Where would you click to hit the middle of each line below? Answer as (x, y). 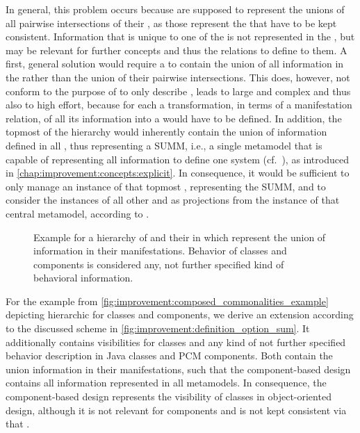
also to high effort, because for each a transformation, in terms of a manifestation (179, 105)
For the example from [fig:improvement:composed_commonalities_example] (167, 301)
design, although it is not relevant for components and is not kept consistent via (176, 410)
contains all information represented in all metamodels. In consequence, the (166, 383)
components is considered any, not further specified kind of (159, 264)
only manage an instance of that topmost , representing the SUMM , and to (166, 186)
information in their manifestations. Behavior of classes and (160, 251)
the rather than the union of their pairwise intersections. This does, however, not (178, 77)
